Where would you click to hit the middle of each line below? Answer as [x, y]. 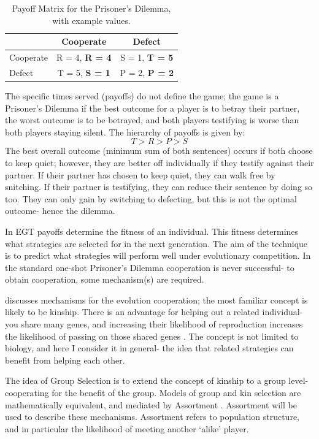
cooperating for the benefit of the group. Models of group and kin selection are [153, 393]
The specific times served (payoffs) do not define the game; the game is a [142, 95]
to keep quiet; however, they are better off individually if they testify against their [159, 162]
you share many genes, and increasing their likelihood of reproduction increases [154, 324]
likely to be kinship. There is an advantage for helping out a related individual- [154, 312]
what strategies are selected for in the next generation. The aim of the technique [156, 243]
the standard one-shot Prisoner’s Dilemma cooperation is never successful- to [150, 267]
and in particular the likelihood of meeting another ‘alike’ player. [127, 428]
